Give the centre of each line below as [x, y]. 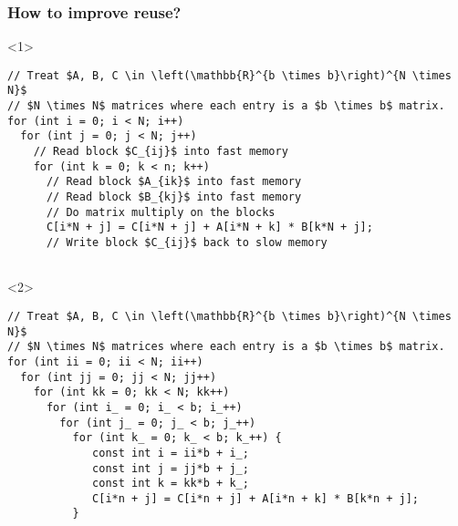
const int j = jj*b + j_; [171, 468]
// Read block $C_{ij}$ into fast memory [161, 152]
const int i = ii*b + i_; [171, 453]
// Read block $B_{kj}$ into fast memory [174, 197]
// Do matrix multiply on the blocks [161, 212]
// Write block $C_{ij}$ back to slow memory [187, 243]
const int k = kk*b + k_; [171, 484]
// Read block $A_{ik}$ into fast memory [174, 182]
